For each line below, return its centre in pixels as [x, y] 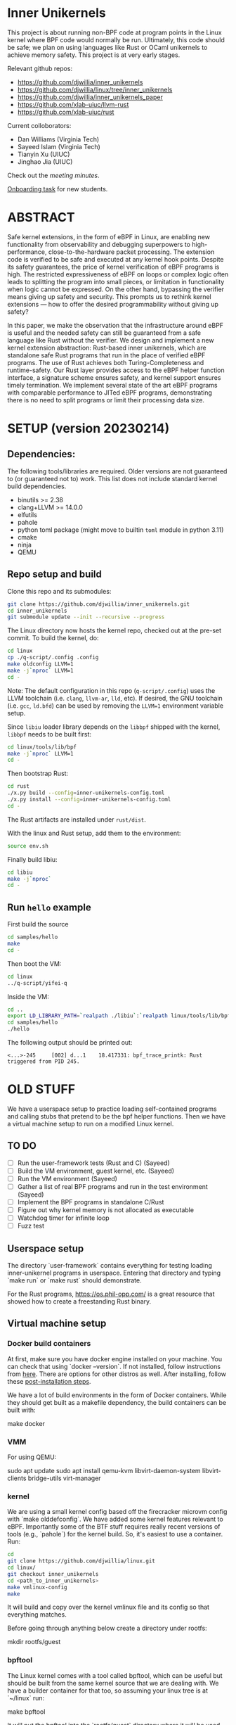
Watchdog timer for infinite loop [64, 1218]
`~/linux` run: [26, 1698]
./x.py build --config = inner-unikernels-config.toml [86, 793]
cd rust [19, 787]
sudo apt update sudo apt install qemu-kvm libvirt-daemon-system [104, 1471]
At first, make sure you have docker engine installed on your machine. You [115, 1358]
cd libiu [20, 872]
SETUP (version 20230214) [88, 429]
